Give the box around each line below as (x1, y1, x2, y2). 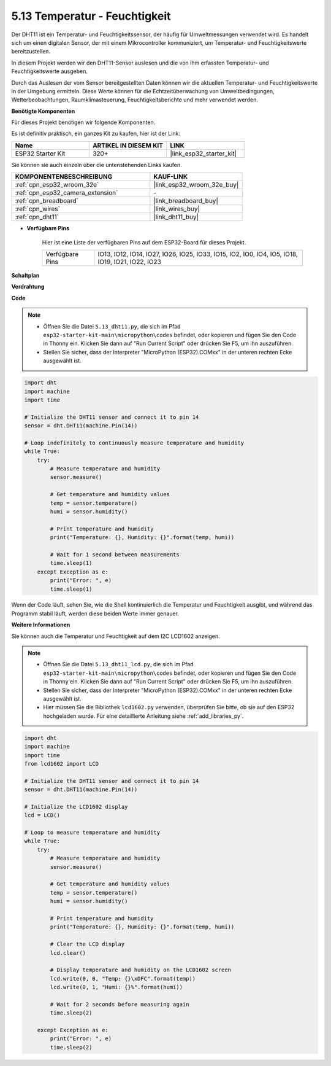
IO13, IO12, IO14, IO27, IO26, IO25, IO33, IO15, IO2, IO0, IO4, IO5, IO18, (97, 250, 299, 259)
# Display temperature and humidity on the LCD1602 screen (50, 967, 232, 973)
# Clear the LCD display (50, 941, 125, 948)
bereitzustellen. (11, 48, 51, 55)
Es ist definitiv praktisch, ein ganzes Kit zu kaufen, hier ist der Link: (11, 130, 181, 138)
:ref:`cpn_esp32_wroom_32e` (15, 181, 99, 189)
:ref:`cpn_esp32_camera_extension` (15, 189, 118, 197)
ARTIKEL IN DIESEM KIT (92, 141, 164, 150)
